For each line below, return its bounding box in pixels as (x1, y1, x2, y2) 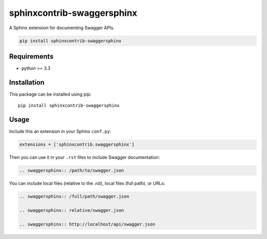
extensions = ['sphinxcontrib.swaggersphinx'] (19, 142, 134, 147)
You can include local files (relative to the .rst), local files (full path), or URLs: (9, 181, 165, 187)
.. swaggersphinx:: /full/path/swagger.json (19, 193, 130, 199)
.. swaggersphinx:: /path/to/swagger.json (19, 168, 124, 173)
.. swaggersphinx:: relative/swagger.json (19, 207, 124, 213)
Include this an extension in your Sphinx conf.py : (9, 129, 111, 135)
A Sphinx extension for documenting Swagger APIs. (9, 25, 115, 31)
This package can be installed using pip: (9, 91, 91, 97)
